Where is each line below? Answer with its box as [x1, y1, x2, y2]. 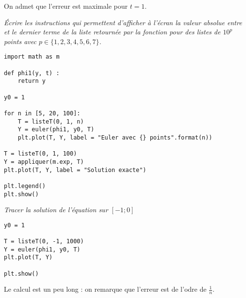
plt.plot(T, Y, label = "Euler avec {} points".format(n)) [17, 134, 213, 141]
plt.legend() [4, 182, 46, 189]
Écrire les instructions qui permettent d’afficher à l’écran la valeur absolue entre [4, 17, 242, 27]
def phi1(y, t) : [4, 69, 60, 77]
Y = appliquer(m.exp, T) [4, 158, 84, 165]
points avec [4, 36, 36, 46]
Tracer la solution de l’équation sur [4, 204, 108, 215]
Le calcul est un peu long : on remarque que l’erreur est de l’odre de [4, 284, 207, 294]
